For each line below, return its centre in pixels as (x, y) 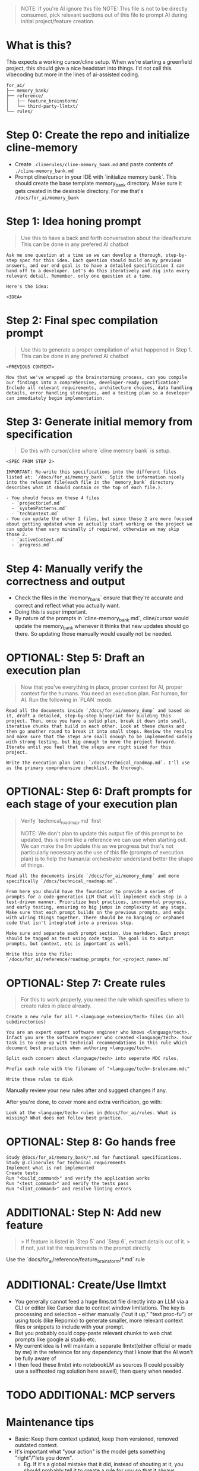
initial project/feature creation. (58, 21)
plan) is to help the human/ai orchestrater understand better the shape (107, 859)
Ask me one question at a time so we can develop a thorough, (85, 255)
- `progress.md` (31, 545)
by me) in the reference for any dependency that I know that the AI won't (104, 1352)
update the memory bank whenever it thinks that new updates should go (102, 627)
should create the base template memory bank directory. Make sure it (98, 184)
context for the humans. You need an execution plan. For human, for (104, 693)
